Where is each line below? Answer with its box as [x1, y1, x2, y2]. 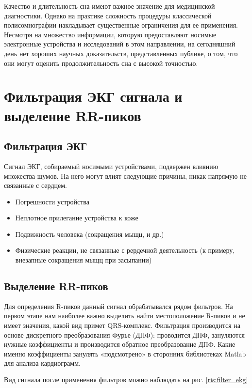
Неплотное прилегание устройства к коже [15, 213, 138, 223]
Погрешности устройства [15, 196, 89, 206]
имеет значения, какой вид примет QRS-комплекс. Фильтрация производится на [4, 320, 241, 330]
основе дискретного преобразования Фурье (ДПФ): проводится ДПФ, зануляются [4, 329, 245, 340]
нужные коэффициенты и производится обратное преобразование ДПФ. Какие [4, 339, 235, 349]
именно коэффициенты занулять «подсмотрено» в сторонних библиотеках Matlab [4, 348, 246, 358]
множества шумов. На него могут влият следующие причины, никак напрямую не [4, 171, 247, 181]
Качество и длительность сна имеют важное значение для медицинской [4, 1, 215, 11]
